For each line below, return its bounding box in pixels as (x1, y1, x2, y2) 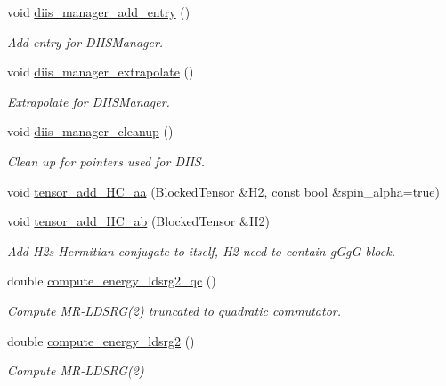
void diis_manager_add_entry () (7, 3, 191, 20)
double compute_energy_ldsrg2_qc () (7, 271, 216, 290)
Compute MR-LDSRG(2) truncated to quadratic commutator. (7, 301, 341, 319)
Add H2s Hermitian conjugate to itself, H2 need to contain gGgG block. (7, 241, 395, 260)
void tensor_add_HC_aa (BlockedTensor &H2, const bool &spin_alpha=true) (7, 181, 441, 200)
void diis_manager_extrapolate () (7, 62, 194, 81)
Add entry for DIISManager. (7, 32, 164, 51)
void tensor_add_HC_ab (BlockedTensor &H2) (7, 212, 270, 230)
